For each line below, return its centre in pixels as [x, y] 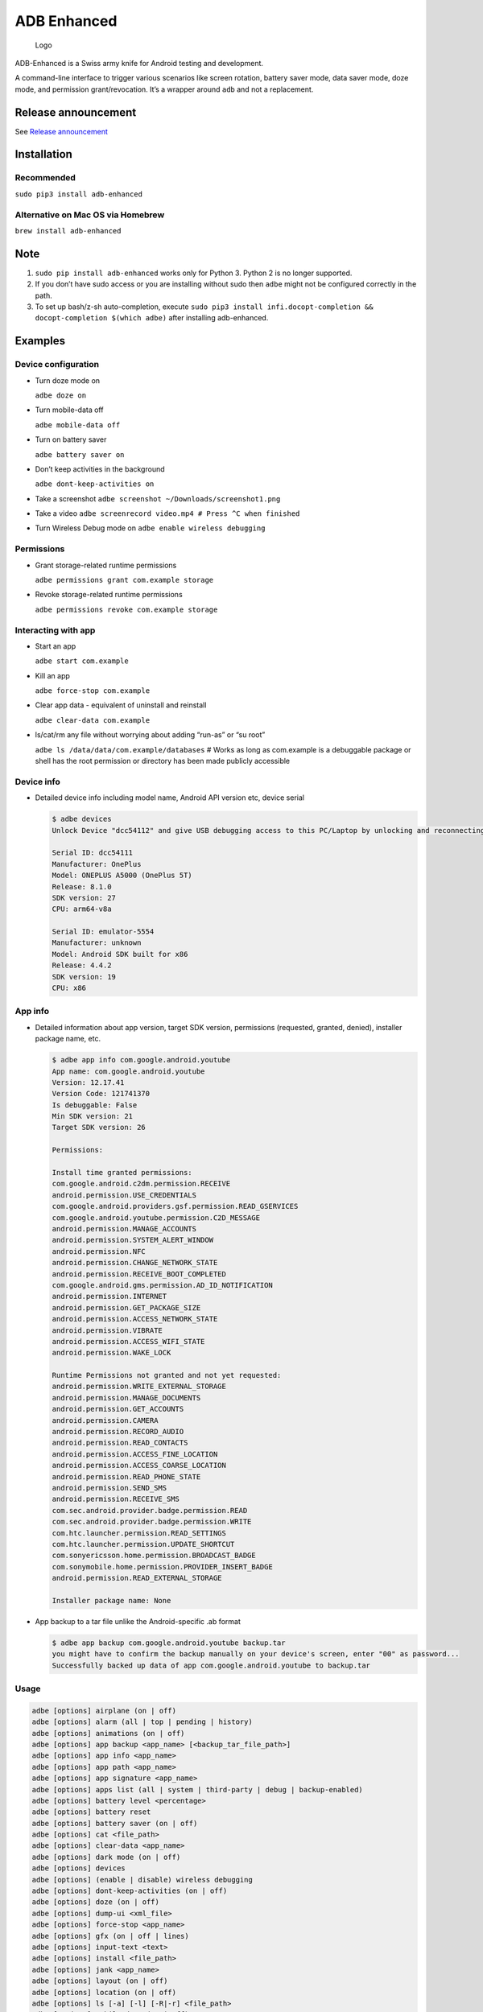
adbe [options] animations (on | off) [108, 1733]
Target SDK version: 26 [99, 1128]
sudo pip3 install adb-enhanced [78, 194]
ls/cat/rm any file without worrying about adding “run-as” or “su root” [150, 735]
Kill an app [52, 675]
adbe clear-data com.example [93, 720]
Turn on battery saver [71, 439]
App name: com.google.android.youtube [128, 1071]
